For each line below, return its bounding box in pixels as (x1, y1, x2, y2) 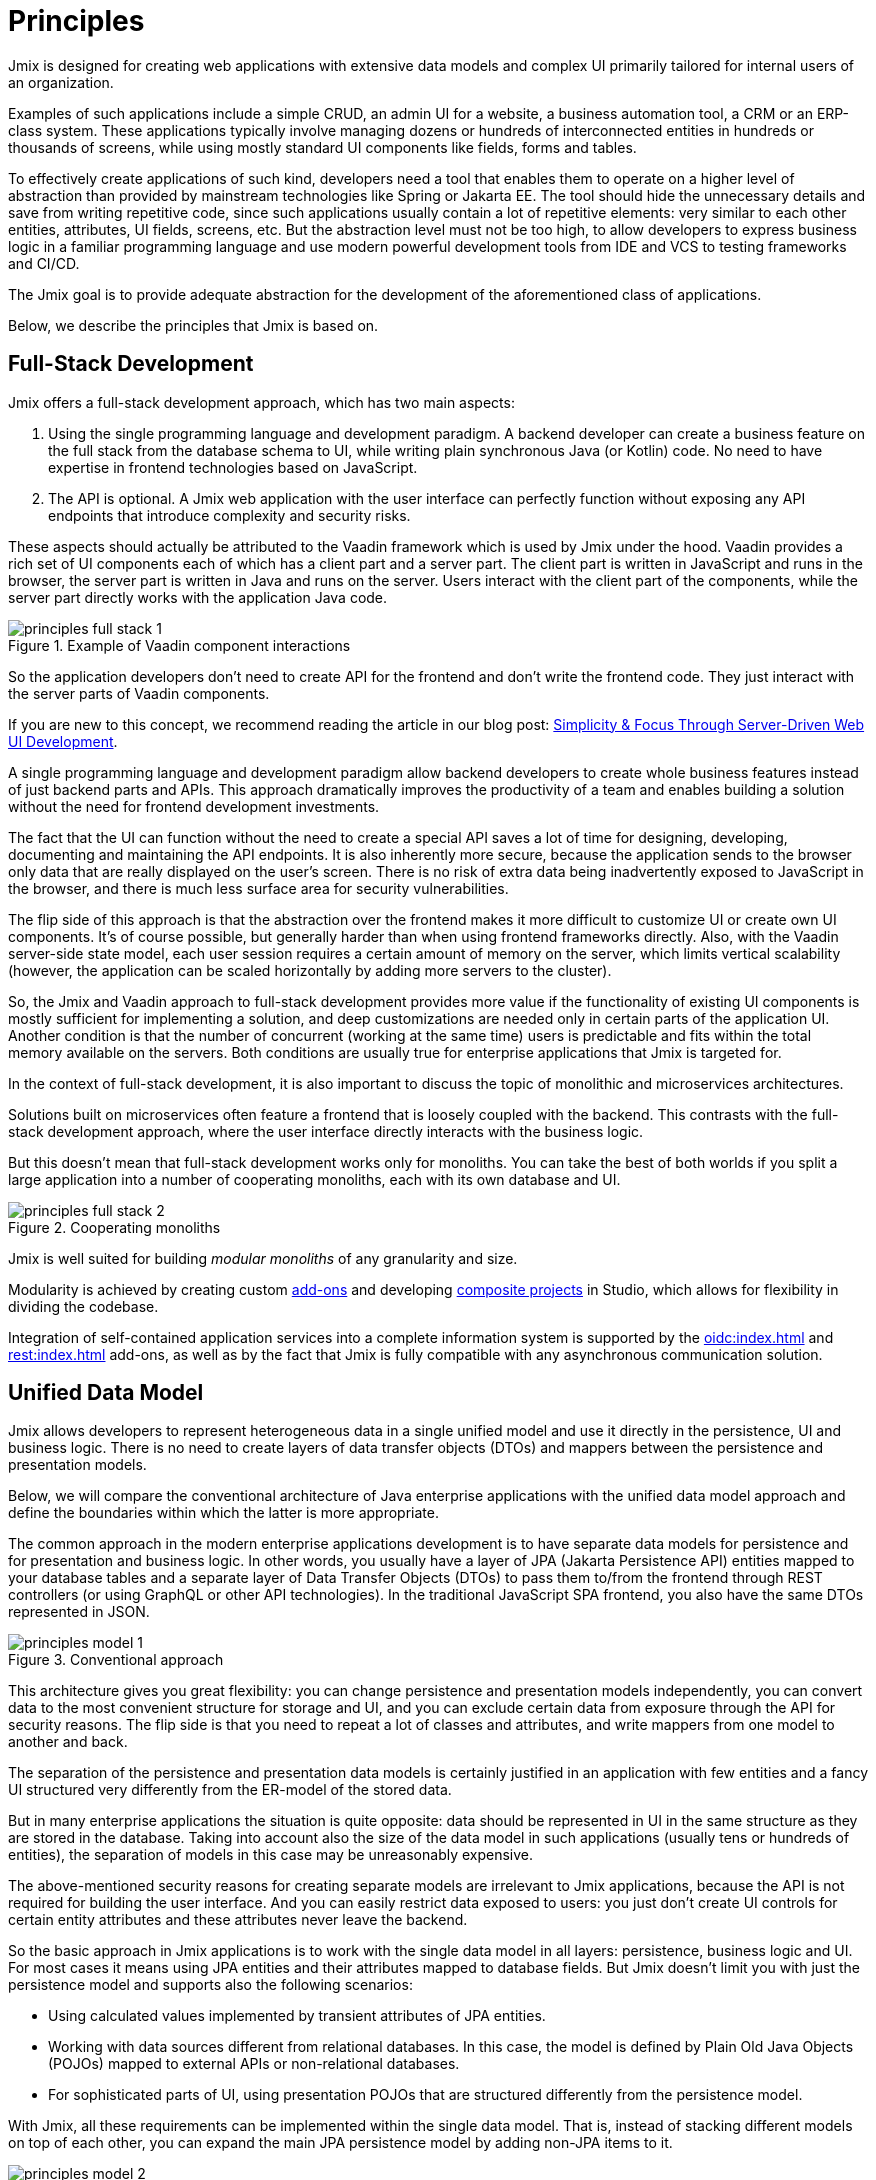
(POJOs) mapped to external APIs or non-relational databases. (48, 2055, 460, 2073)
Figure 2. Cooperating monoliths (8, 1218, 221, 1236)
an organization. (8, 73, 114, 91)
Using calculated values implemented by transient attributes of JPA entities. (48, 2007, 546, 2025)
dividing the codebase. (8, 1297, 159, 1315)
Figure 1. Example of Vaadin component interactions (8, 636, 351, 654)
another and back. (8, 1733, 128, 1751)
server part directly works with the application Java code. (8, 588, 388, 606)
